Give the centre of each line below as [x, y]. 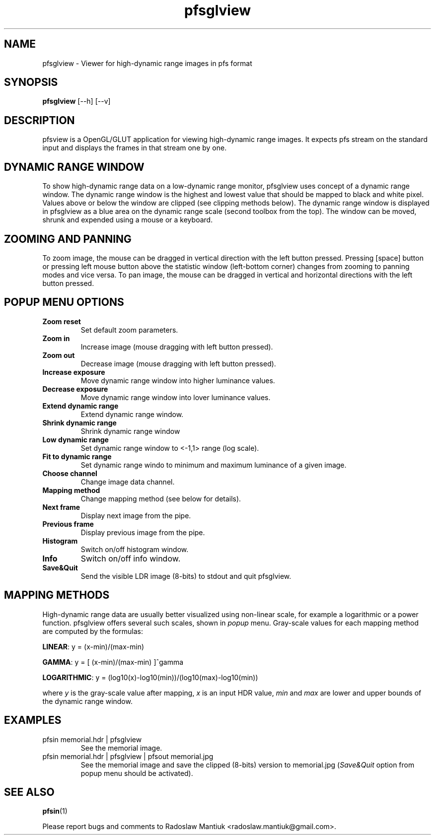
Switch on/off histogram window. [135, 549]
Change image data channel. [128, 482]
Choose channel [70, 473]
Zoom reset [62, 321]
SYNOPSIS [31, 82]
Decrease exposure [75, 389]
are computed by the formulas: [93, 631]
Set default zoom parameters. [129, 330]
